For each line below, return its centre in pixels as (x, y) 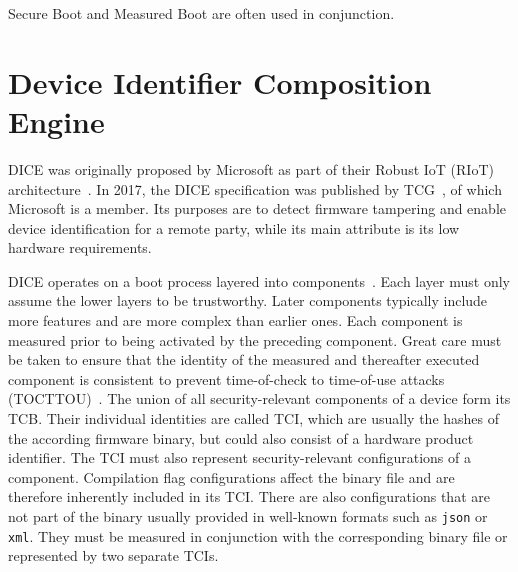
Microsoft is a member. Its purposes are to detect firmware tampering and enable (257, 208)
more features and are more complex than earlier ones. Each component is (235, 320)
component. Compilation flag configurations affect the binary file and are (231, 476)
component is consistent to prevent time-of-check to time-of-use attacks (226, 378)
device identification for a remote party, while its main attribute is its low (234, 227)
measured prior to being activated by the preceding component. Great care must (255, 339)
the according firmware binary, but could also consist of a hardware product (241, 437)
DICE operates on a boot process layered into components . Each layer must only (259, 280)
